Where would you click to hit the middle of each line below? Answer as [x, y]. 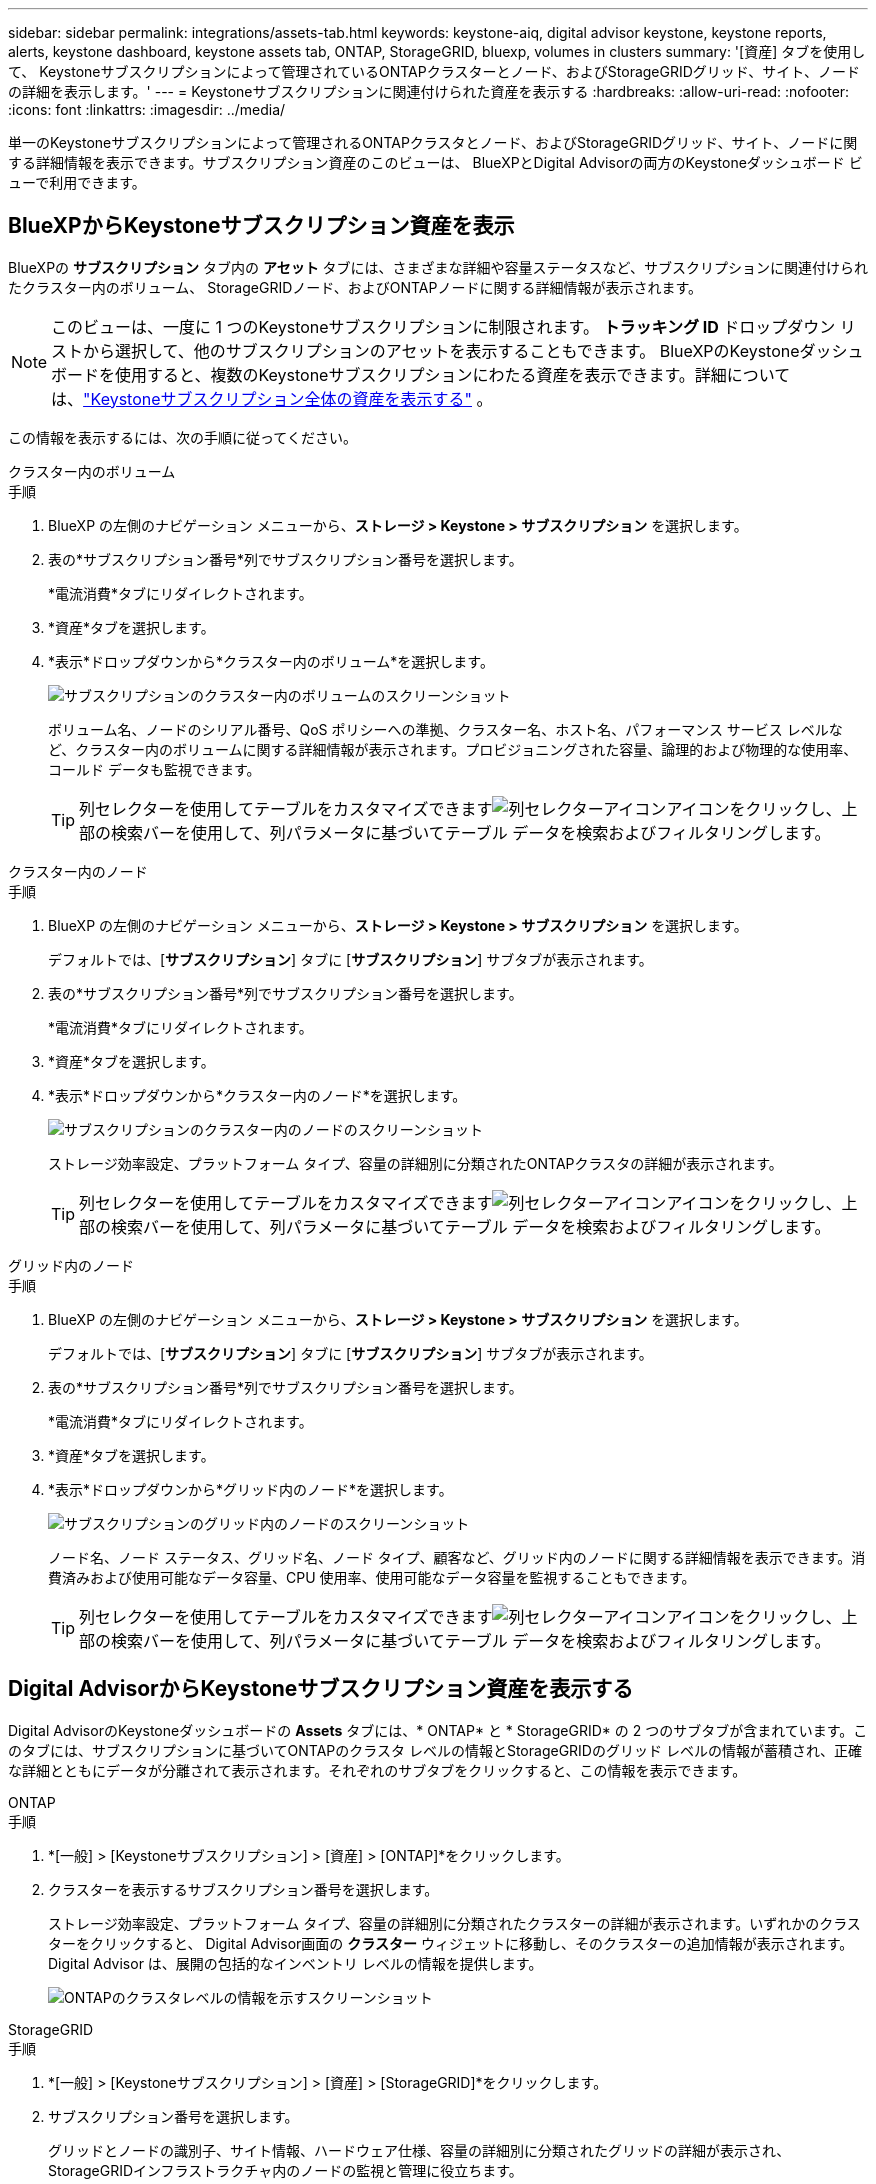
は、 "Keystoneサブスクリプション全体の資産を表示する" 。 [272, 398]
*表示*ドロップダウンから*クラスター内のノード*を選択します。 [257, 1095]
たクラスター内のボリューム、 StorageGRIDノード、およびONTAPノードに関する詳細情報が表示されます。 [355, 287]
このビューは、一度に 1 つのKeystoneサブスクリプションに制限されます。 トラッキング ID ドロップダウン [443, 326]
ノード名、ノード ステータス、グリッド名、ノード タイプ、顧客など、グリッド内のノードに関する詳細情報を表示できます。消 [457, 1557]
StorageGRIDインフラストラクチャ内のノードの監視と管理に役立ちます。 [285, 2170]
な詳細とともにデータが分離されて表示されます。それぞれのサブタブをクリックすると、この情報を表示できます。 [377, 1770]
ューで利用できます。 [77, 182]
